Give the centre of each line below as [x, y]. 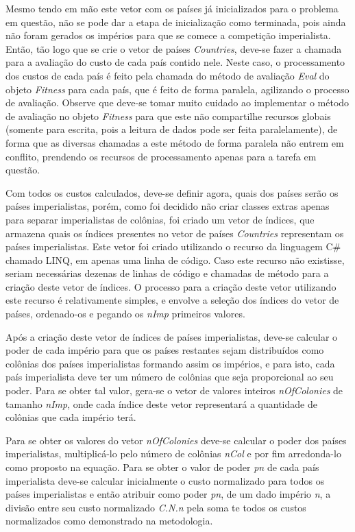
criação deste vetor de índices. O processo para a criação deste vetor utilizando [171, 286]
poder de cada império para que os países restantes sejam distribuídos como [165, 350]
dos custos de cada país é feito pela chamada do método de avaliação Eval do [168, 75]
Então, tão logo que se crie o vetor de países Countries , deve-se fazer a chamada [174, 48]
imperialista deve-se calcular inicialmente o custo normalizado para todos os [165, 480]
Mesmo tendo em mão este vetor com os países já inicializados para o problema [172, 8]
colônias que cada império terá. [71, 417]
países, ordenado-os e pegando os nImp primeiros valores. [125, 314]
